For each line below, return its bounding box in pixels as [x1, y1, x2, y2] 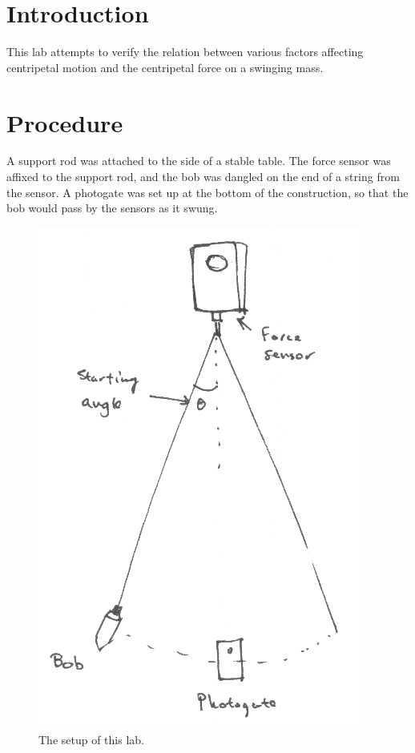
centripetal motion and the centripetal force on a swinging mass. [6, 58, 324, 75]
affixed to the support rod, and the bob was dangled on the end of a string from [6, 168, 400, 185]
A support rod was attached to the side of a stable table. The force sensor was [6, 152, 391, 169]
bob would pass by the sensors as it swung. [6, 199, 218, 216]
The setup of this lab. [38, 731, 144, 748]
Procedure [6, 106, 123, 139]
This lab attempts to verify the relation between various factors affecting [6, 43, 364, 60]
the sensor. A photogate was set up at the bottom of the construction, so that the [6, 183, 409, 200]
